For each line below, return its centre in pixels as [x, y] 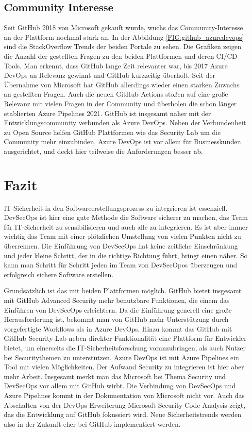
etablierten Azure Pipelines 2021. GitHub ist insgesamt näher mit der [108, 113]
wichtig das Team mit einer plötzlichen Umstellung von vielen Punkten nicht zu [123, 236]
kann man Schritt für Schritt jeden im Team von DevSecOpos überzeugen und [121, 265]
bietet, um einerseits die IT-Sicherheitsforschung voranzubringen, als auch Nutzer [125, 347]
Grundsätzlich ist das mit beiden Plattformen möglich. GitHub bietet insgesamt [123, 291]
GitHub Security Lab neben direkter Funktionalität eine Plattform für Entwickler [125, 338]
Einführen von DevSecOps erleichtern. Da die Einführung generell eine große [118, 309]
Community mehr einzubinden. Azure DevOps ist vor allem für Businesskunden [123, 141]
